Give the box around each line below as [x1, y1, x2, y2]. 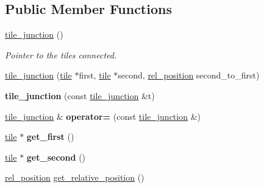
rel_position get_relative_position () [5, 171, 144, 184]
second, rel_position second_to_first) [118, 69, 260, 82]
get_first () [26, 130, 74, 143]
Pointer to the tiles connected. [5, 48, 117, 61]
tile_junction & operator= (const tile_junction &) [5, 110, 201, 122]
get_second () [26, 150, 86, 163]
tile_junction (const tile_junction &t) [5, 89, 155, 102]
